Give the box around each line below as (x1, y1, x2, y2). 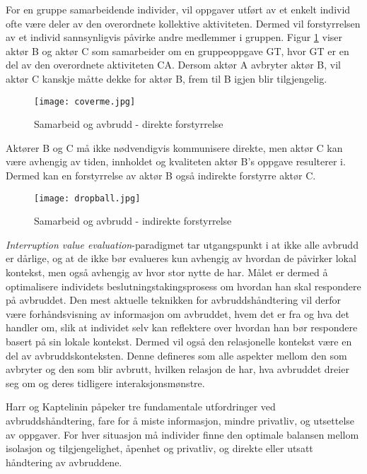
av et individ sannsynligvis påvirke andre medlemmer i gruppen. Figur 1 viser (6, 30, 343, 45)
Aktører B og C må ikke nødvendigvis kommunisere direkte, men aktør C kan (6, 140, 343, 155)
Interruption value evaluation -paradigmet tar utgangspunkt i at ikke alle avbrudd (6, 237, 359, 251)
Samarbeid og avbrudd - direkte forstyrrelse (34, 117, 223, 131)
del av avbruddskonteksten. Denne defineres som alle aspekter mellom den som (6, 348, 347, 362)
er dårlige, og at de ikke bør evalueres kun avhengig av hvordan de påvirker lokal (6, 251, 356, 266)
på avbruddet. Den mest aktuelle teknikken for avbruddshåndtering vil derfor (6, 292, 341, 307)
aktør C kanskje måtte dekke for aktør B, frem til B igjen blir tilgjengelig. (6, 71, 327, 85)
